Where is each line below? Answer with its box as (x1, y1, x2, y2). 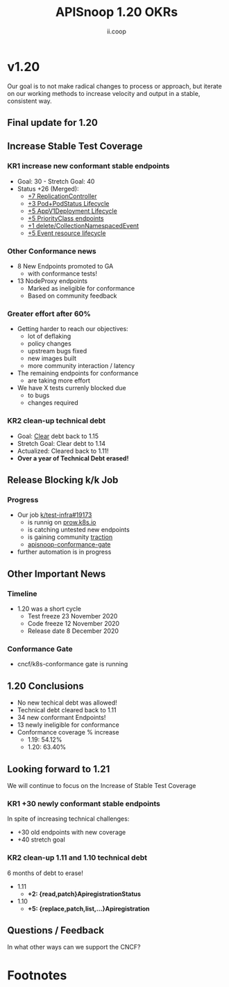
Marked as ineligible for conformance (27, 284, 135, 293)
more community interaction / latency (27, 362, 135, 370)
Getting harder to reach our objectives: (17, 325, 128, 333)
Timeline (7, 588, 37, 598)
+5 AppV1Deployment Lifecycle (27, 207, 118, 215)
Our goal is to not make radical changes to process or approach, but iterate (7, 81, 222, 90)
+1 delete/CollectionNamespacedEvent (27, 221, 139, 230)
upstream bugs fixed (27, 347, 87, 355)
